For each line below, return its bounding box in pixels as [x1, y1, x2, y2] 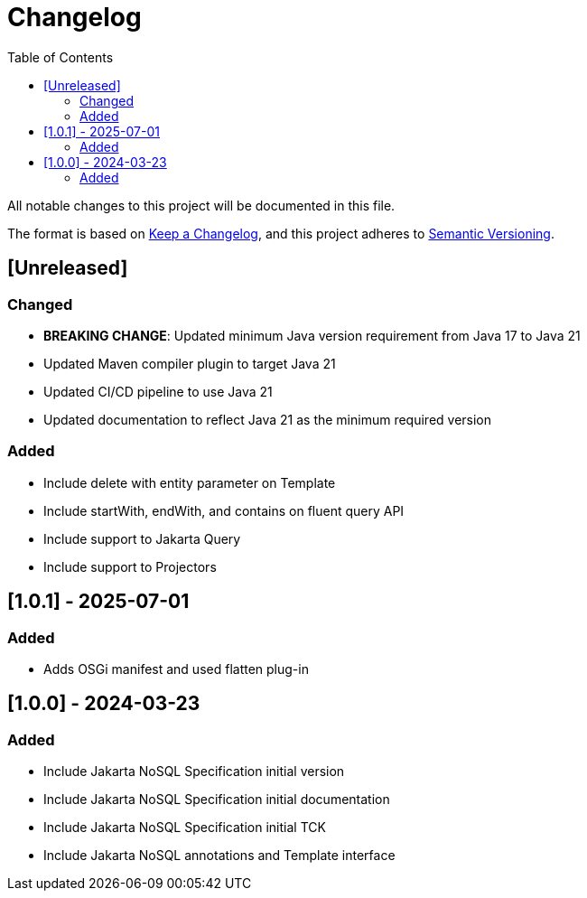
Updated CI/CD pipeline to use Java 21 [43, 383, 273, 399]
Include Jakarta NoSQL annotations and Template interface [43, 847, 396, 864]
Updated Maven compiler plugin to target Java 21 [43, 355, 336, 371]
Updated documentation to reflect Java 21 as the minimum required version [43, 411, 492, 427]
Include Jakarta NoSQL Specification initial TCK [43, 819, 326, 836]
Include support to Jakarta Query [43, 530, 241, 547]
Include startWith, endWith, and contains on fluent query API [43, 502, 405, 519]
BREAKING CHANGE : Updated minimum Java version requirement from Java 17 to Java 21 [43, 327, 581, 343]
